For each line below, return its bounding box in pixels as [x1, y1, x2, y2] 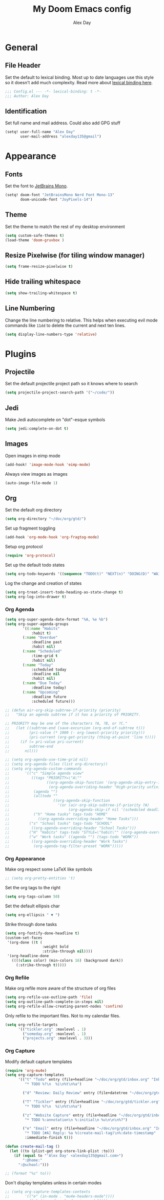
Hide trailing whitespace [5, 277, 81, 286]
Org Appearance [5, 855, 45, 862]
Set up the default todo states [5, 562, 65, 568]
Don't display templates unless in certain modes [5, 1180, 102, 1186]
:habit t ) [31, 630, 51, 636]
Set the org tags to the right [5, 885, 61, 891]
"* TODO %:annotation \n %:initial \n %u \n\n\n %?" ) [24, 1117, 128, 1122]
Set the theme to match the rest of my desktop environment [5, 224, 125, 230]
